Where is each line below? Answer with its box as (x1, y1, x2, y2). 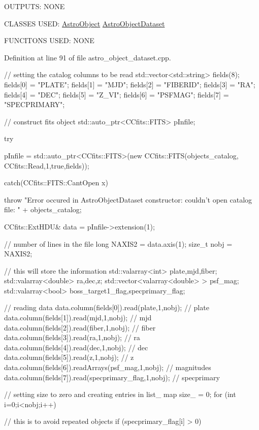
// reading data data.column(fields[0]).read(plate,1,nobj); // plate (4, 302, 209, 313)
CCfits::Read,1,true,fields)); (4, 160, 89, 171)
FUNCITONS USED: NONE (4, 35, 94, 46)
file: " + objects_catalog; (4, 204, 82, 215)
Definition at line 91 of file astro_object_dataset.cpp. (4, 52, 171, 62)
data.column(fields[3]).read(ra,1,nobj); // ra (4, 332, 140, 343)
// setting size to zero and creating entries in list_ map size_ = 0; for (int (4, 389, 236, 400)
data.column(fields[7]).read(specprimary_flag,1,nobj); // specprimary (4, 372, 220, 382)
